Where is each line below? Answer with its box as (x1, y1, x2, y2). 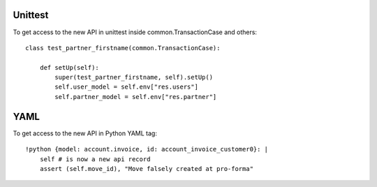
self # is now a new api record (39, 155, 151, 163)
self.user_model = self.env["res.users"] (54, 83, 199, 91)
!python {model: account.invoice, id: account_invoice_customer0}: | (25, 145, 269, 154)
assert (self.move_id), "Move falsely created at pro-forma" (39, 165, 254, 172)
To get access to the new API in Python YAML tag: (13, 129, 157, 137)
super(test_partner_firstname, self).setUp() (54, 73, 213, 82)
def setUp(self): (39, 63, 99, 71)
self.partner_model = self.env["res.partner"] (54, 93, 217, 100)
